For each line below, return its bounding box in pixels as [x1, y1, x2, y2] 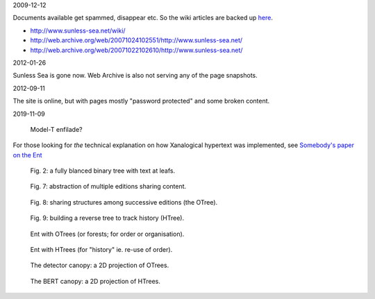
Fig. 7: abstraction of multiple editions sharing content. [30, 182, 187, 191]
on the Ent [12, 151, 42, 159]
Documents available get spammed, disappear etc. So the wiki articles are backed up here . [12, 14, 274, 22]
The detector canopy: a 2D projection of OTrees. [30, 261, 169, 270]
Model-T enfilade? [30, 125, 83, 133]
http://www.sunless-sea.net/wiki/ [30, 26, 126, 35]
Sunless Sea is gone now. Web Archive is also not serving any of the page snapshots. [12, 71, 258, 80]
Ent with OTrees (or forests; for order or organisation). [30, 230, 185, 238]
